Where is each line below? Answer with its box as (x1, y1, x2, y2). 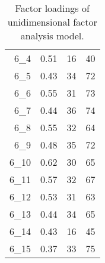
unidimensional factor (7, 15, 97, 29)
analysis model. (20, 29, 84, 42)
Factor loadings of (15, 1, 90, 15)
